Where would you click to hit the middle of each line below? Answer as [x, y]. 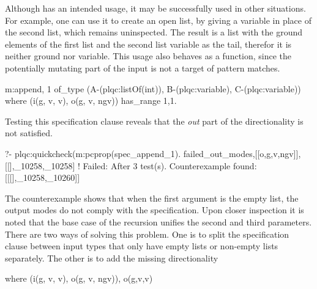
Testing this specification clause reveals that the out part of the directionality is [154, 121]
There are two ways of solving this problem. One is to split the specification [147, 234]
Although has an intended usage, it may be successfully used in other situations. [155, 8]
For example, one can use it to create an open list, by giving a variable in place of [158, 20]
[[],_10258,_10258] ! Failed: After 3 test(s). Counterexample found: [131, 165]
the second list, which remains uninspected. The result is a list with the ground [154, 32]
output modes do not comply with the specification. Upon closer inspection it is [155, 210]
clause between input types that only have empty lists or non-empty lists [142, 246]
